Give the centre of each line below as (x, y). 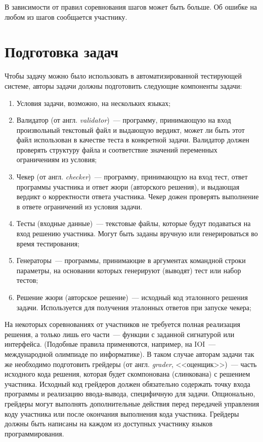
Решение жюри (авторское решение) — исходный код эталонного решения (132, 297)
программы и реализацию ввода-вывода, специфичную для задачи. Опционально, (130, 394)
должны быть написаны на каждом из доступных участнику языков (109, 423)
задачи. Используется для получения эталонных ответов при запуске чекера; (134, 307)
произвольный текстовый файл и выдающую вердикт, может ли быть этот (130, 130)
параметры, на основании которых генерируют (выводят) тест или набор (129, 270)
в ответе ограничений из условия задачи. (79, 206)
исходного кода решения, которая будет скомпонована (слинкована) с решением (127, 374)
